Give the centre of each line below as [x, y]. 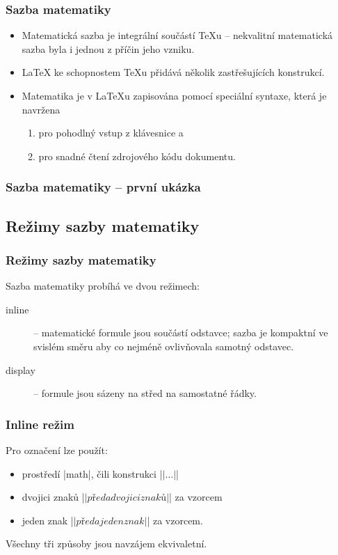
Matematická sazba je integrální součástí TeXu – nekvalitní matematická [177, 35]
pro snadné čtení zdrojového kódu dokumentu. [137, 156]
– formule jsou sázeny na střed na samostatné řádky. [145, 393]
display [21, 369]
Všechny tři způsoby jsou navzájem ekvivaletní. [106, 544]
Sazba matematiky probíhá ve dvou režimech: [103, 286]
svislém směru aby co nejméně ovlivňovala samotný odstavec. [164, 346]
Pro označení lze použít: [57, 450]
